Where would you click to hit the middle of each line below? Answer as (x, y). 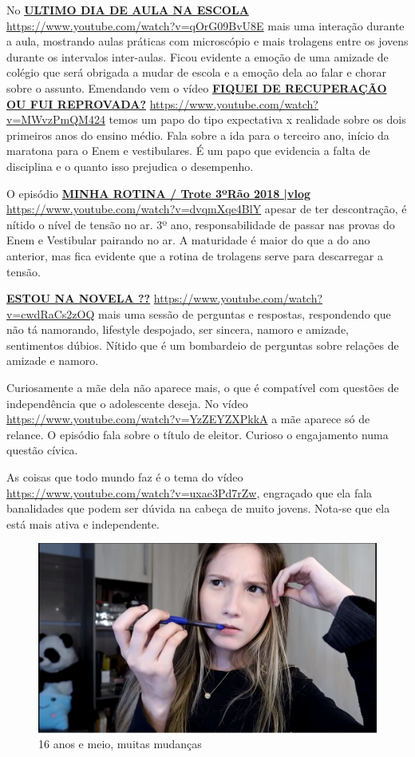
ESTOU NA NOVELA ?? (79, 298)
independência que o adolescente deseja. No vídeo (127, 403)
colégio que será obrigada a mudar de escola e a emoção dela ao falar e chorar (196, 72)
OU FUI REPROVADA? (76, 103)
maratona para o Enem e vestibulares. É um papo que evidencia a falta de (188, 151)
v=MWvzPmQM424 (56, 119)
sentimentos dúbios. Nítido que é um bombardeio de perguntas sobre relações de (203, 345)
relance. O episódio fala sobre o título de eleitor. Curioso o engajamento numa (198, 434)
